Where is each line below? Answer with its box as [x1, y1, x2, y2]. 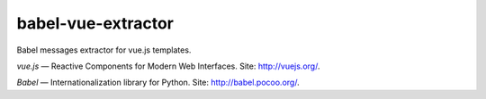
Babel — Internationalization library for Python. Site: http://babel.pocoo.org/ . [16, 77, 301, 88]
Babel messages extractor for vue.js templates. [16, 45, 192, 55]
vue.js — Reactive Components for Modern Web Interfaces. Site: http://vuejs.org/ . [16, 61, 320, 71]
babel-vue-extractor [16, 13, 175, 33]
